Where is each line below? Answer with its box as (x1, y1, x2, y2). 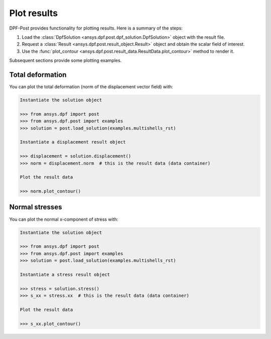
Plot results (9, 8, 58, 19)
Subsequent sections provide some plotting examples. (9, 58, 122, 64)
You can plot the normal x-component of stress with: (9, 216, 118, 222)
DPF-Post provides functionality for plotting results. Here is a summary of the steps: (9, 25, 183, 31)
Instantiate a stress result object (20, 271, 110, 277)
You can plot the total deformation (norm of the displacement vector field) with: (9, 84, 173, 90)
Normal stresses (9, 203, 62, 212)
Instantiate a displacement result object (20, 139, 126, 145)
